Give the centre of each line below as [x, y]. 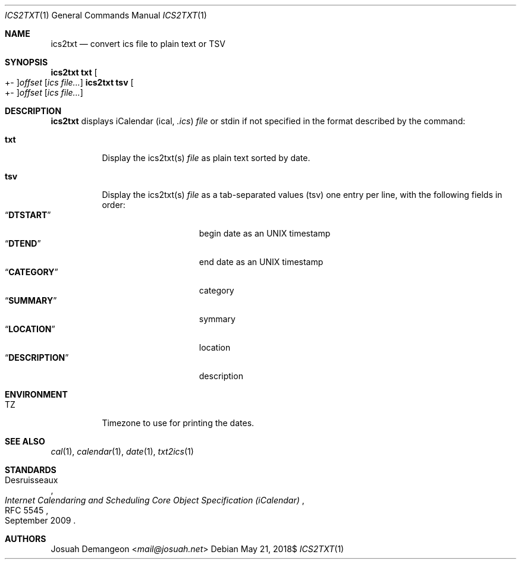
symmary [217, 319]
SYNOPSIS [26, 62]
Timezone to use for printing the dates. [178, 423]
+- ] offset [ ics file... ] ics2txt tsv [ [69, 82]
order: [114, 205]
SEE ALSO [25, 441]
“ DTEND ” [23, 243]
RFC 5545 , [27, 510]
